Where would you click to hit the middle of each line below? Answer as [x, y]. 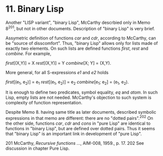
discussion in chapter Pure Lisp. [38, 148]
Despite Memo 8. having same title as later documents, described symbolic [81, 112]
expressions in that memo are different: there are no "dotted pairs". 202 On [80, 118]
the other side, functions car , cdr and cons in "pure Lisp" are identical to [78, 123]
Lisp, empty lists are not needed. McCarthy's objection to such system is [79, 97]
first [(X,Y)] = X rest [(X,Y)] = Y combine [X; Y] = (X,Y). [58, 63]
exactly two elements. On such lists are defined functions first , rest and [77, 48]
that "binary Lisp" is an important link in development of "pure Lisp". [74, 134]
